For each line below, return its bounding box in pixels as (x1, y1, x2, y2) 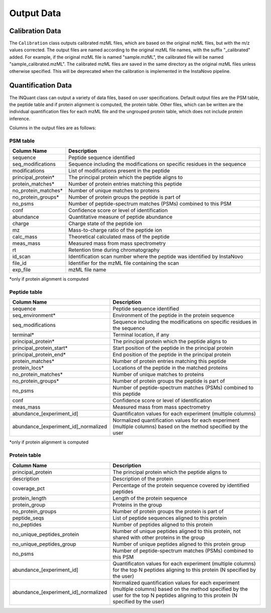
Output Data (9, 8, 61, 19)
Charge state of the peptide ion (68, 220, 143, 227)
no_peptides (12, 521, 42, 528)
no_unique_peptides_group (12, 541, 76, 548)
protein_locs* (12, 365, 44, 372)
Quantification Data (9, 81, 72, 90)
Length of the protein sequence (112, 494, 188, 501)
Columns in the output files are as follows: (9, 125, 96, 131)
